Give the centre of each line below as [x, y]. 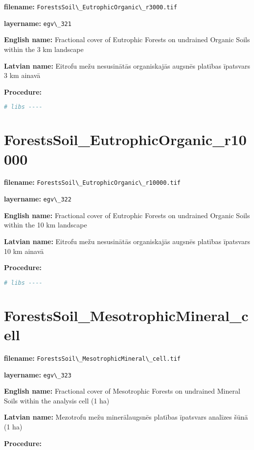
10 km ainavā [24, 251]
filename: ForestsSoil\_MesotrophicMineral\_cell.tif [92, 358]
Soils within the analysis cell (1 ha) [57, 400]
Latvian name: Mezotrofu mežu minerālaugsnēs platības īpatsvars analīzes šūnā [126, 417]
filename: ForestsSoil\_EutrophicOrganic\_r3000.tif [91, 6]
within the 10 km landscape [46, 225]
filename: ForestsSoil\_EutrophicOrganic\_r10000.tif [92, 182]
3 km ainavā [22, 75]
